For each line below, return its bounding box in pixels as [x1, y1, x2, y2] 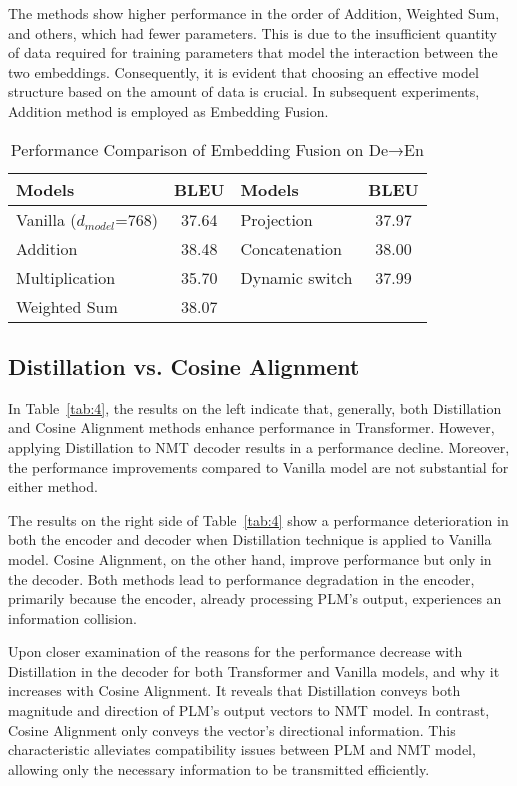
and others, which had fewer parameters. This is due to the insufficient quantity [8, 22, 497, 43]
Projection [240, 207, 313, 231]
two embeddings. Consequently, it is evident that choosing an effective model [8, 61, 479, 82]
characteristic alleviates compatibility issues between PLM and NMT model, [8, 739, 476, 760]
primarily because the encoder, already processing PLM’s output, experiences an [8, 588, 502, 609]
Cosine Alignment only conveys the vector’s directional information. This [8, 719, 456, 740]
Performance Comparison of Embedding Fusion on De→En [10, 137, 424, 161]
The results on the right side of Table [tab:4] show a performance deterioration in [8, 509, 509, 530]
